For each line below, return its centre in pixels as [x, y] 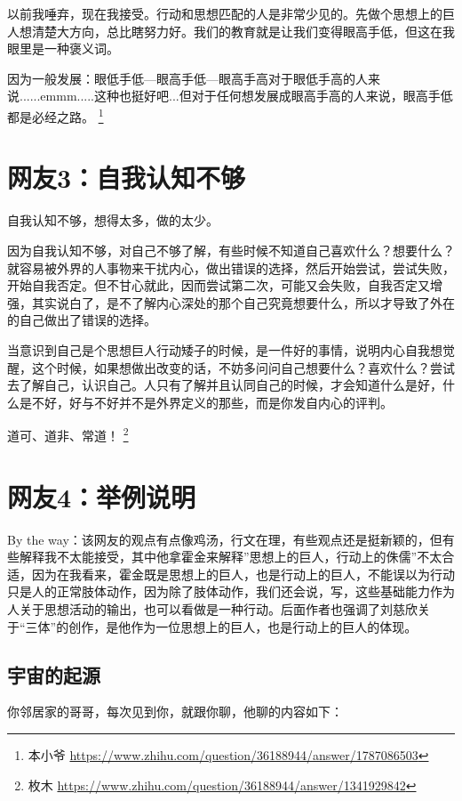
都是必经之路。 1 [56, 115]
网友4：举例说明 [102, 496]
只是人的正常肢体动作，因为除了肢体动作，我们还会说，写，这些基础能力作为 [231, 591]
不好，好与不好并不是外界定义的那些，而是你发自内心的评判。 [212, 402]
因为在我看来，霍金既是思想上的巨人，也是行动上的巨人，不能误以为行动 [243, 574]
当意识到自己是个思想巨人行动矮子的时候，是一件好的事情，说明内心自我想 [225, 349]
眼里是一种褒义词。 [63, 49]
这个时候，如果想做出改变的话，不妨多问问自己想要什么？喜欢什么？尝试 [243, 367]
